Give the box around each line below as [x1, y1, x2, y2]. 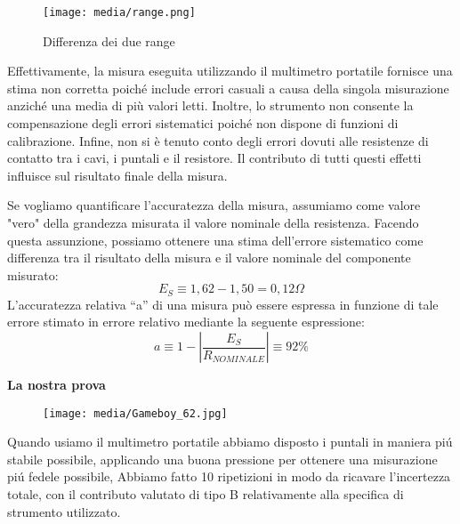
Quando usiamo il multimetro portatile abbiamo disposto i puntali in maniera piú [7, 432, 453, 451]
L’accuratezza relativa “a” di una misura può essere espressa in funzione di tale [7, 294, 439, 313]
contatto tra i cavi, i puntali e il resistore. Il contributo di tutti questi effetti [7, 149, 422, 167]
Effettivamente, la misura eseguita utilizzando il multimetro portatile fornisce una [7, 61, 453, 80]
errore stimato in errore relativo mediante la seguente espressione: [7, 312, 365, 331]
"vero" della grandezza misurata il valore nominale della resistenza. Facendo [7, 214, 419, 231]
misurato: [7, 265, 59, 284]
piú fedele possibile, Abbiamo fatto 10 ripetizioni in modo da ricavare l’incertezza [7, 467, 451, 486]
